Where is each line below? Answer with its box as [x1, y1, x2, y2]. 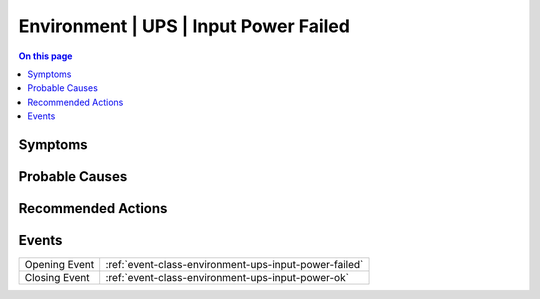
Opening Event [24, 258, 95, 272]
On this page [18, 50, 73, 62]
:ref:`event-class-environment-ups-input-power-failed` [105, 258, 364, 272]
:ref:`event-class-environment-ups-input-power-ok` [105, 271, 350, 285]
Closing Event [24, 271, 90, 285]
